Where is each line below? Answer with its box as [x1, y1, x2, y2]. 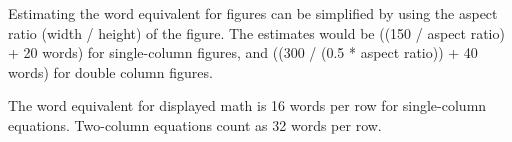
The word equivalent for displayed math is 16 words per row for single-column [8, 95, 487, 116]
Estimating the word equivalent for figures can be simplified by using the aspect [8, 3, 498, 23]
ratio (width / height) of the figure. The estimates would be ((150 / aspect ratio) [8, 22, 505, 43]
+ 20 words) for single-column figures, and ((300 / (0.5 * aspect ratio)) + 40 [8, 42, 478, 63]
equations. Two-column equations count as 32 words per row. [8, 114, 382, 135]
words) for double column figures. [8, 61, 213, 82]
